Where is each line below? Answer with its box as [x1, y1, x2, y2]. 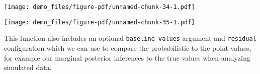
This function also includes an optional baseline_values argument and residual [4, 33, 256, 43]
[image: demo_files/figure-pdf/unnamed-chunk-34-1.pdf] [4, 3, 195, 10]
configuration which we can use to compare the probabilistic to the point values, [4, 42, 251, 53]
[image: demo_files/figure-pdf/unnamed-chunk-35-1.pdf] [4, 18, 195, 26]
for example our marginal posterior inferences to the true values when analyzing [4, 52, 250, 63]
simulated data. [4, 62, 52, 73]
